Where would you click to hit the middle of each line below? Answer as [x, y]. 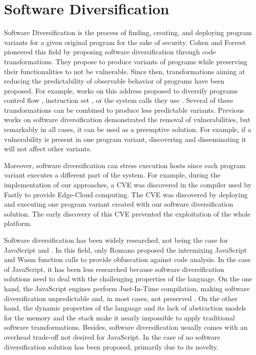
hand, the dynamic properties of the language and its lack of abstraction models [125, 308]
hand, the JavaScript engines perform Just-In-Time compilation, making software [127, 288]
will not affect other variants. [48, 149]
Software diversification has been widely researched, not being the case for [116, 240]
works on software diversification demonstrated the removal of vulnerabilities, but [127, 119]
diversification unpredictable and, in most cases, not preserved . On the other [121, 298]
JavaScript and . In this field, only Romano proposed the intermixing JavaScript [126, 249]
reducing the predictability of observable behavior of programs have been [114, 81]
